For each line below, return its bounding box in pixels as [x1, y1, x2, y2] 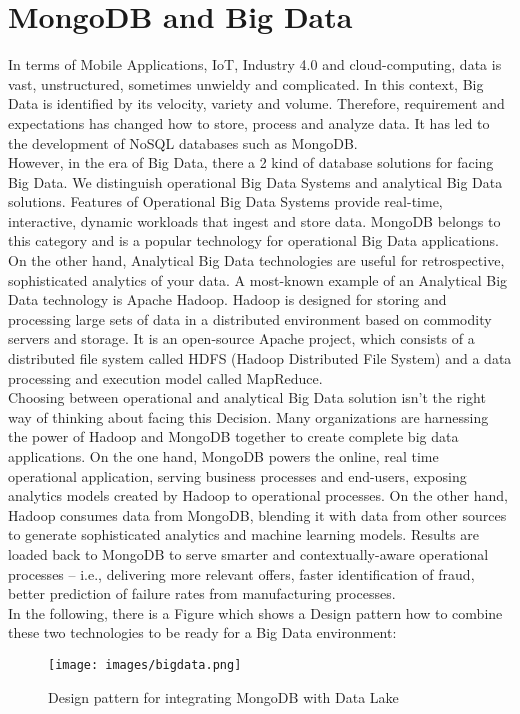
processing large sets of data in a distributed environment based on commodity [8, 308, 492, 329]
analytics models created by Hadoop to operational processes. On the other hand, [8, 485, 508, 506]
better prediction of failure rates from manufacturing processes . [8, 583, 396, 604]
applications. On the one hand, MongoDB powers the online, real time [8, 446, 439, 466]
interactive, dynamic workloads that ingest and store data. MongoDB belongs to [8, 210, 501, 231]
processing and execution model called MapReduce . [8, 367, 323, 388]
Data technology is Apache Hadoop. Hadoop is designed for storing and [8, 289, 447, 310]
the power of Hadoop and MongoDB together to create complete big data [8, 426, 459, 447]
